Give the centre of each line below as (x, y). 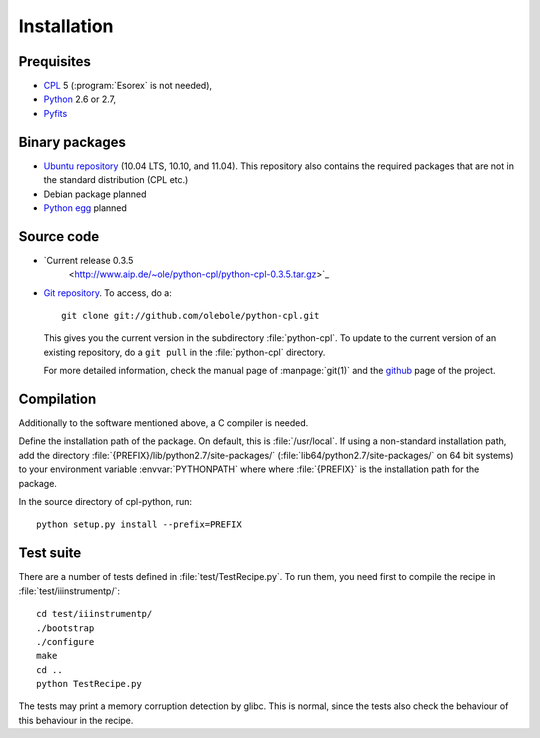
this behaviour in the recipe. (76, 720)
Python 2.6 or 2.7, (80, 99)
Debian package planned (95, 194)
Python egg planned (85, 207)
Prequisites (55, 61)
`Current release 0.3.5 (88, 260)
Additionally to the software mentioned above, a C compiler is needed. (163, 423)
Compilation (57, 398)
